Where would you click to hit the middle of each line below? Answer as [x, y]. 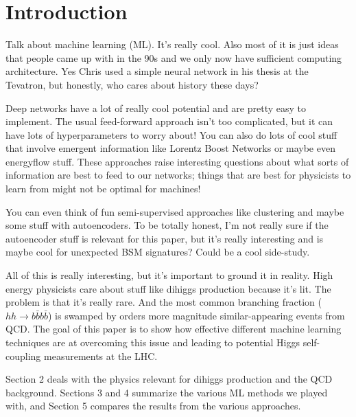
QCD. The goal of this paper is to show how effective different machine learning [174, 329]
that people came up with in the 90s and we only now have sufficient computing [174, 57]
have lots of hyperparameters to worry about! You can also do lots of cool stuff [171, 134]
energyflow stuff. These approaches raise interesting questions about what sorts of [177, 161]
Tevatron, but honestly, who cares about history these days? [132, 84]
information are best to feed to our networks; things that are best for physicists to [178, 175]
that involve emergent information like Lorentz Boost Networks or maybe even [170, 148]
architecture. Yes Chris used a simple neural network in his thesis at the [157, 71]
